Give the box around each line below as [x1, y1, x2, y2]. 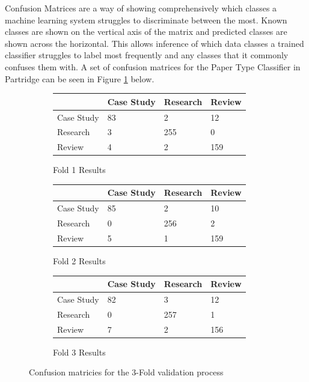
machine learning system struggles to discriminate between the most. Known [5, 13, 287, 26]
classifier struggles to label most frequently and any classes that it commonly [5, 49, 289, 61]
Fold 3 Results [53, 345, 106, 358]
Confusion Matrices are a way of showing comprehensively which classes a [5, 2, 277, 14]
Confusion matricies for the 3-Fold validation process [29, 366, 224, 378]
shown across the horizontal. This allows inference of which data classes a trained [5, 37, 304, 49]
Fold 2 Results [53, 255, 106, 267]
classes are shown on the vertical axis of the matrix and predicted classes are [5, 25, 287, 38]
